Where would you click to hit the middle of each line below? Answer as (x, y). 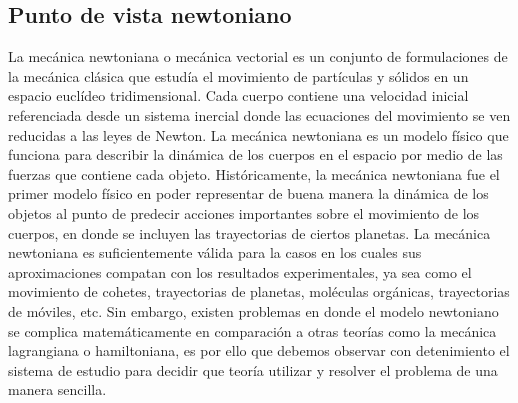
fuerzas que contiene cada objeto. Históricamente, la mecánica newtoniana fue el (254, 173)
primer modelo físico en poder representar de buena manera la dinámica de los (248, 193)
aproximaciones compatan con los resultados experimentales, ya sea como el (240, 271)
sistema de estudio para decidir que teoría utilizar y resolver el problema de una (253, 369)
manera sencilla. (57, 389)
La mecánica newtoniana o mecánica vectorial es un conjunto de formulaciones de (258, 56)
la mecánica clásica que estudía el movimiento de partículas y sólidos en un (238, 75)
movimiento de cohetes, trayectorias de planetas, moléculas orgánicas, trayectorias (259, 291)
